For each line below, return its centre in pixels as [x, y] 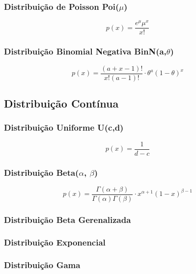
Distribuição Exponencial [55, 242]
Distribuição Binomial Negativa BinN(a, [85, 51]
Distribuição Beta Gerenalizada [68, 219]
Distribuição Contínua [61, 103]
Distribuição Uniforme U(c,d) [64, 127]
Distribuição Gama [42, 264]
